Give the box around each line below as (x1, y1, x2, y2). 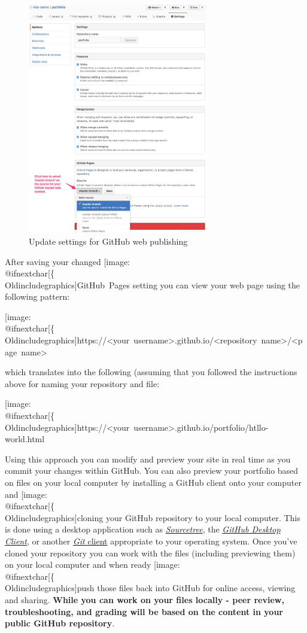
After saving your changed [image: (5, 255, 130, 267)
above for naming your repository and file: (5, 377, 160, 389)
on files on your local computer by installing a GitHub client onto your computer (5, 476, 302, 489)
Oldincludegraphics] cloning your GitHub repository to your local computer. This (5, 511, 300, 524)
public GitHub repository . (5, 617, 115, 629)
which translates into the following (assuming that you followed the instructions (5, 366, 297, 378)
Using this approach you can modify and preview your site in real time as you (5, 452, 291, 465)
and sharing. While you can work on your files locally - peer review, (5, 593, 284, 605)
